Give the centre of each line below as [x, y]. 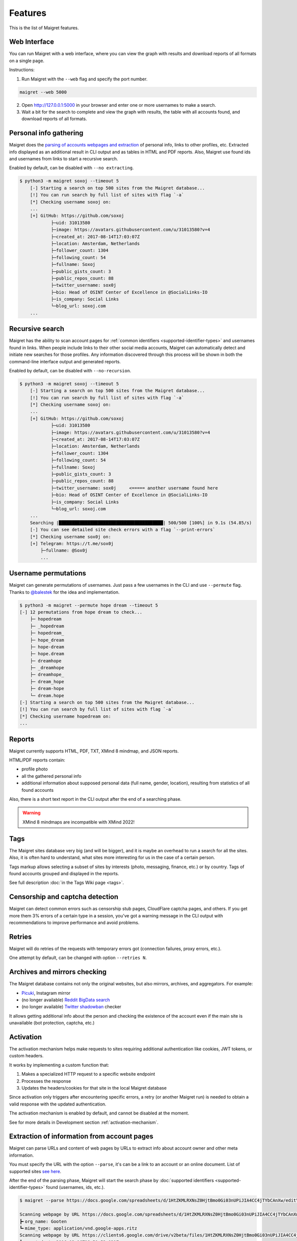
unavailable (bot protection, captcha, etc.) [52, 1023]
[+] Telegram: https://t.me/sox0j [72, 543]
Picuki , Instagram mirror [46, 993]
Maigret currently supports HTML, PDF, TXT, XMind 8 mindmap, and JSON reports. [94, 751]
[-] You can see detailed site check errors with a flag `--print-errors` [123, 530]
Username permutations [48, 573]
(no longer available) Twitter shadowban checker [71, 1007]
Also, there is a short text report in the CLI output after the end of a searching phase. [95, 799]
